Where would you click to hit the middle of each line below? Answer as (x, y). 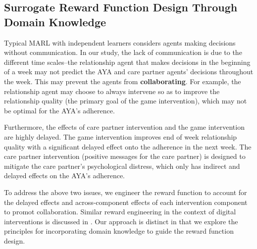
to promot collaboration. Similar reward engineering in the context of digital (120, 212)
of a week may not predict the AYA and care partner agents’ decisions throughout (129, 72)
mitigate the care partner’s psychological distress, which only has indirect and (122, 166)
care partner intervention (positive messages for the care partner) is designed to (125, 156)
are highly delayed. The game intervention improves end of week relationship (121, 136)
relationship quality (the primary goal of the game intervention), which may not (126, 101)
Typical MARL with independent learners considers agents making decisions (120, 42)
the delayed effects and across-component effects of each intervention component (126, 202)
